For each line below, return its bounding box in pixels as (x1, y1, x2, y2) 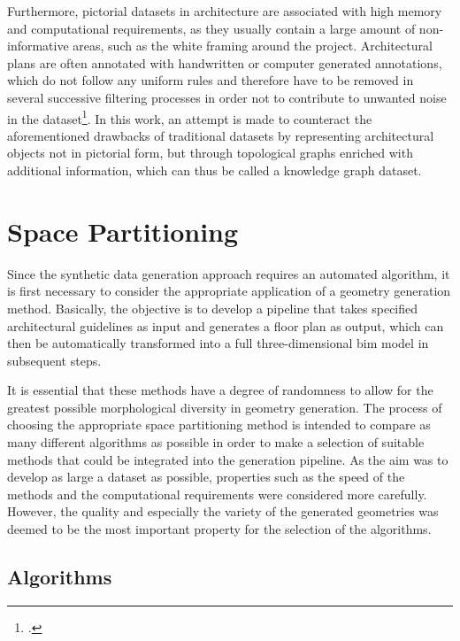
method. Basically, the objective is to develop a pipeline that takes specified (7, 298, 418, 317)
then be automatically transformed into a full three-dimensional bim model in (7, 334, 429, 352)
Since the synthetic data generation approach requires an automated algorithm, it (7, 264, 450, 282)
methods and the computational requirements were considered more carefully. (7, 484, 427, 503)
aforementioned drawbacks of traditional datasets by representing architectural (7, 126, 434, 144)
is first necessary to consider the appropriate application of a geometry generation (7, 282, 451, 300)
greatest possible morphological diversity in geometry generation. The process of (7, 398, 442, 416)
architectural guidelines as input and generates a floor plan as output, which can (7, 316, 444, 335)
